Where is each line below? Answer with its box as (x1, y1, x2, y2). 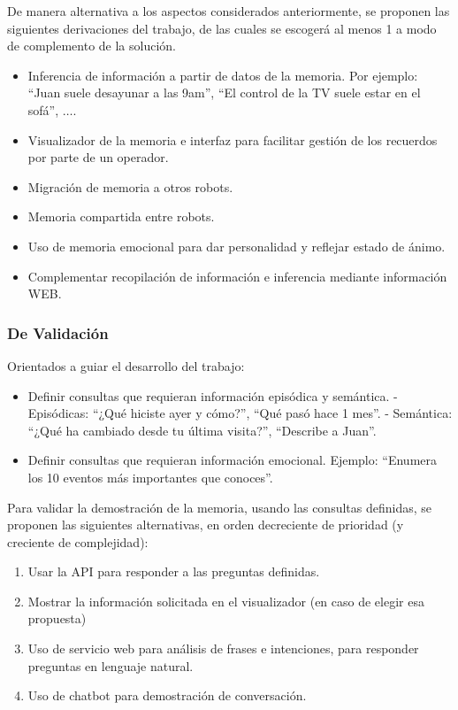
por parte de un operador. (27, 148, 169, 166)
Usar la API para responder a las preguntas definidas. (27, 562, 320, 581)
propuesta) (27, 609, 87, 628)
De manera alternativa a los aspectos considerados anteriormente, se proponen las (7, 2, 450, 19)
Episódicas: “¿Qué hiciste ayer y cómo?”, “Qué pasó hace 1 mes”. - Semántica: (27, 404, 453, 422)
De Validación (7, 321, 109, 343)
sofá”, (27, 100, 59, 119)
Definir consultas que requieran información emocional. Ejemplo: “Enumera (27, 451, 437, 469)
